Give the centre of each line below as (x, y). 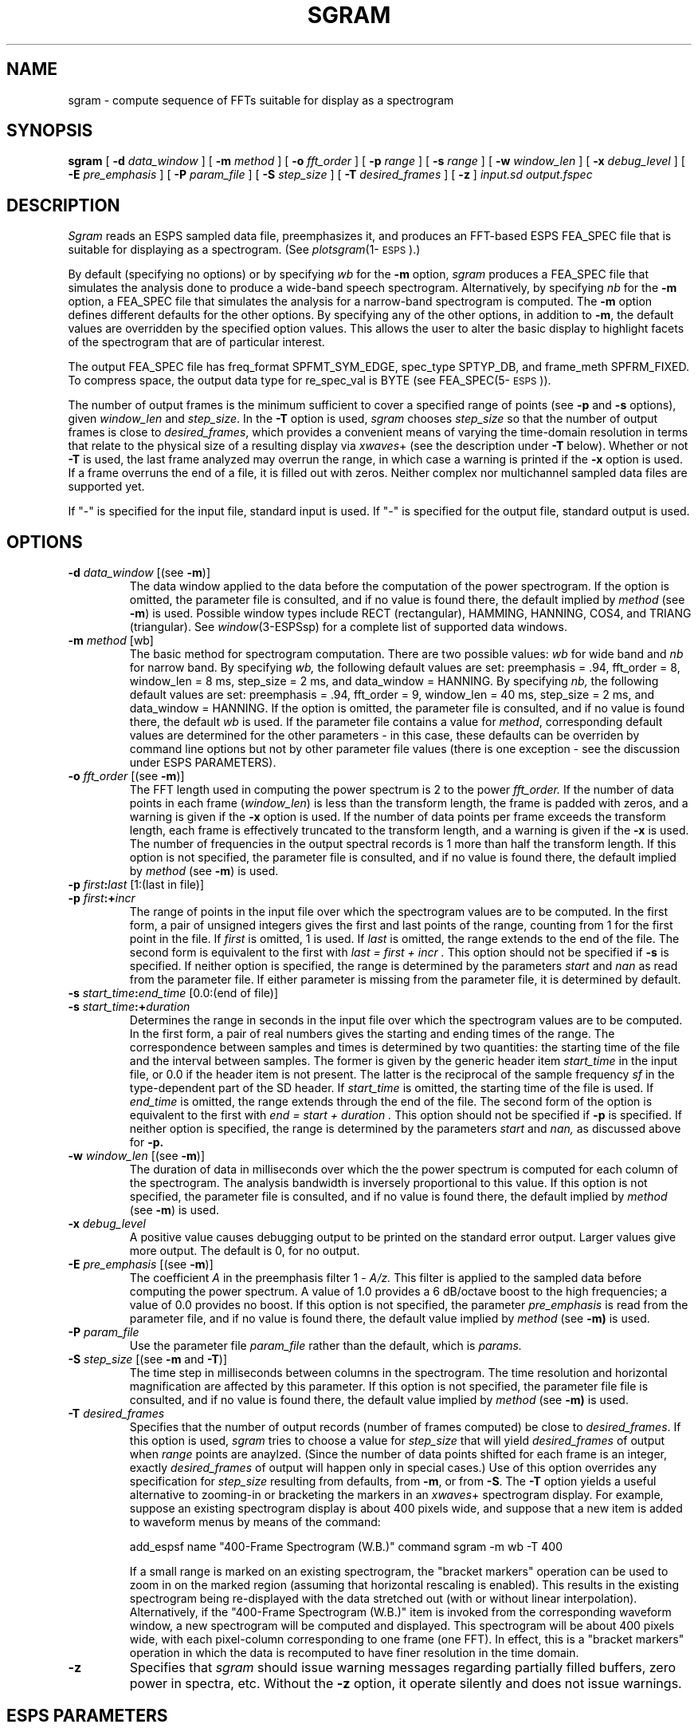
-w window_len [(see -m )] (137, 1156)
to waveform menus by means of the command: (255, 1522)
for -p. (147, 1142)
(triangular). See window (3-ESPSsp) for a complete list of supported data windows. (348, 627)
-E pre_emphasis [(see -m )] (141, 1264)
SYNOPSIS (50, 131)
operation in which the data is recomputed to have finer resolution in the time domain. (354, 1653)
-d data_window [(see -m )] (139, 573)
